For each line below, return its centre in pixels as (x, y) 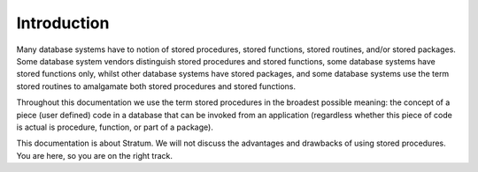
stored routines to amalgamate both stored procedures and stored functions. (156, 86)
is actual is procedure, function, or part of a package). (115, 127)
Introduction (63, 23)
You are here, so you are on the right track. (94, 155)
